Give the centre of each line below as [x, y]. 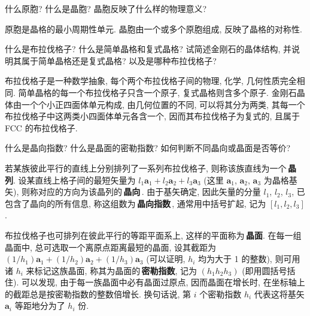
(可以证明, [166, 259]
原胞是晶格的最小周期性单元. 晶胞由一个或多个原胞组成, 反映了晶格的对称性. [154, 28]
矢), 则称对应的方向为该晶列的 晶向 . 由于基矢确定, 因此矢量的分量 [133, 192]
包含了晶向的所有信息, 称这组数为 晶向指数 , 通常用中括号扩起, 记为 [136, 203]
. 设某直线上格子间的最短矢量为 [75, 180]
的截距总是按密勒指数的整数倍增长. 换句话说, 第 [98, 294]
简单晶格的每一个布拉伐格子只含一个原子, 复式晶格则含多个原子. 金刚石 [157, 92]
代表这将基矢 [279, 294]
